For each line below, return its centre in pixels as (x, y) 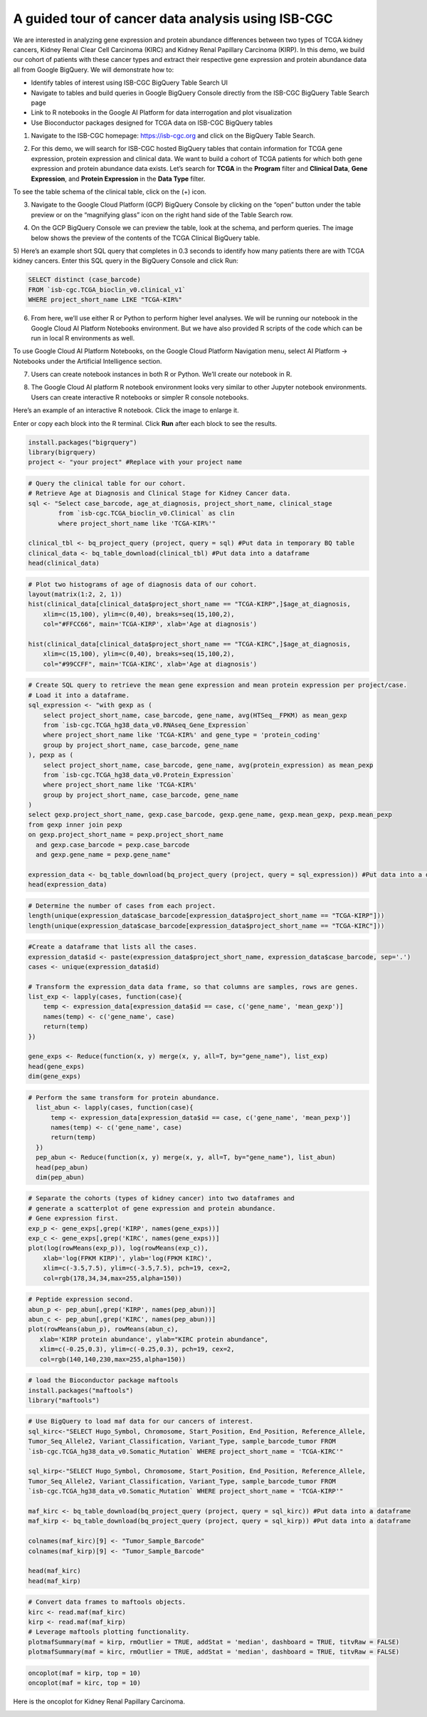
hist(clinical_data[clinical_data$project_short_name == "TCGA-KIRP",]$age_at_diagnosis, (190, 604)
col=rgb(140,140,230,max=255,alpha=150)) (113, 1359)
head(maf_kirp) (54, 1581)
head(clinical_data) (64, 563)
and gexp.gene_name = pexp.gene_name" (103, 855)
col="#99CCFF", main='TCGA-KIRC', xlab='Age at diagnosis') (150, 664)
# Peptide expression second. (81, 1299)
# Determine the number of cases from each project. (122, 906)
